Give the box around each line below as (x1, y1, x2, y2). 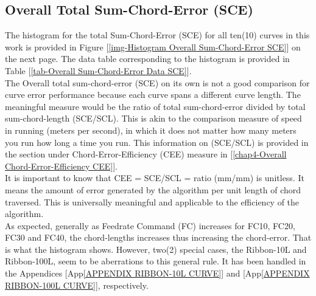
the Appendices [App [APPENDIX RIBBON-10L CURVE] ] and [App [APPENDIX (5, 267, 310, 280)
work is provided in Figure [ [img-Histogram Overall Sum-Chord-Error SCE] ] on (5, 40, 301, 53)
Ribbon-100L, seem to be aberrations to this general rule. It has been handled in (5, 255, 306, 267)
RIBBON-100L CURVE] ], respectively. (5, 278, 149, 291)
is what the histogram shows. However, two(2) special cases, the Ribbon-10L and (5, 243, 307, 255)
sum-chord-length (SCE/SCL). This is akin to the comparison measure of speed (5, 112, 302, 125)
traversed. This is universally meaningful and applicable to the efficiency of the (5, 195, 300, 208)
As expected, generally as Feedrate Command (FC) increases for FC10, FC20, (5, 219, 295, 232)
